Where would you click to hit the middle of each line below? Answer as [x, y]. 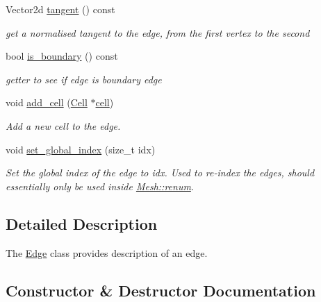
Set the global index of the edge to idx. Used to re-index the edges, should [160, 173]
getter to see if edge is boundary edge [84, 79]
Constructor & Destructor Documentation [161, 290]
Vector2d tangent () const [60, 9]
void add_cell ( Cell [47, 102]
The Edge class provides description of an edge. [107, 252]
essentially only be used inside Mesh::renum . [100, 186]
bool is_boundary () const [62, 56]
